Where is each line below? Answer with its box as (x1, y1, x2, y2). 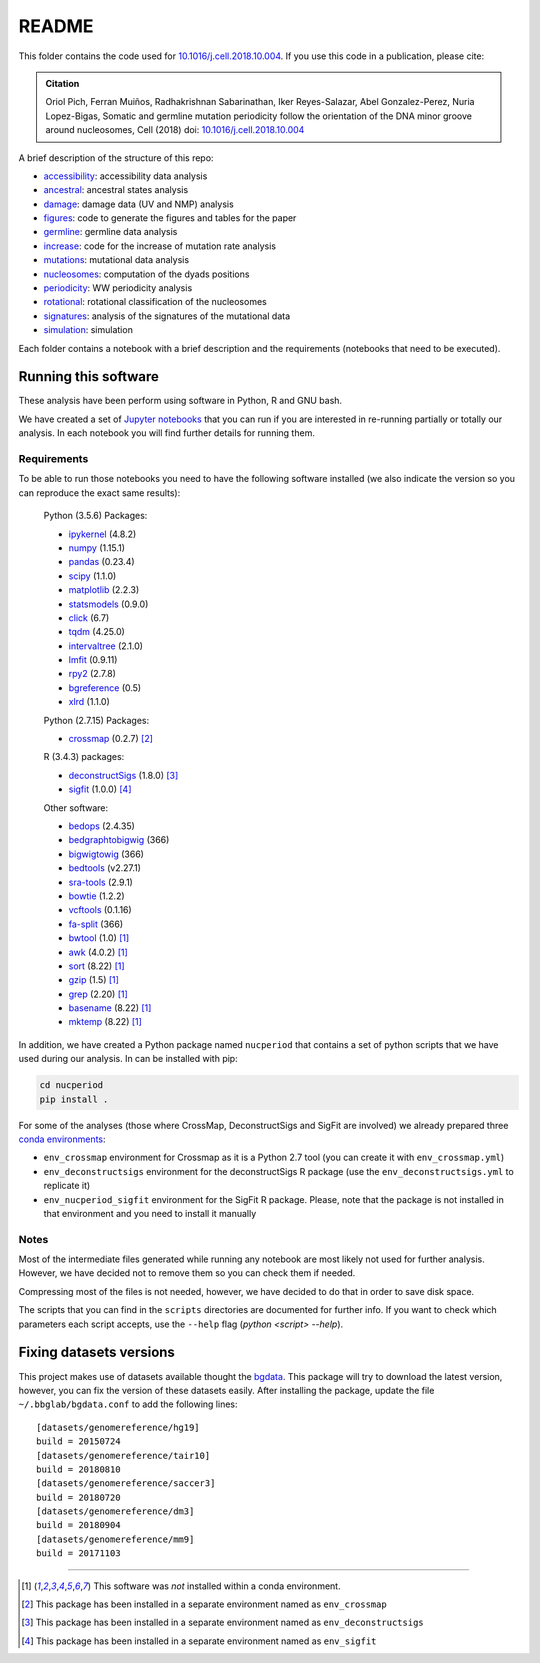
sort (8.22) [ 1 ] (68, 960, 125, 972)
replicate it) (43, 1180, 91, 1192)
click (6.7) (68, 611, 110, 624)
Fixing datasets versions (18, 1344, 175, 1361)
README (18, 15, 94, 37)
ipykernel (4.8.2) (68, 528, 137, 540)
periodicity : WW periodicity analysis (43, 282, 193, 294)
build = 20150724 (36, 1436, 121, 1447)
